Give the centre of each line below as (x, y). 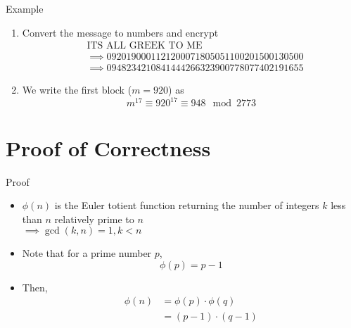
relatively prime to (94, 219)
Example (25, 8)
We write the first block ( (77, 90)
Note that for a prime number (87, 253)
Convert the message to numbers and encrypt (120, 32)
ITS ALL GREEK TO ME (145, 46)
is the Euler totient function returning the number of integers (187, 205)
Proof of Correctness (108, 147)
